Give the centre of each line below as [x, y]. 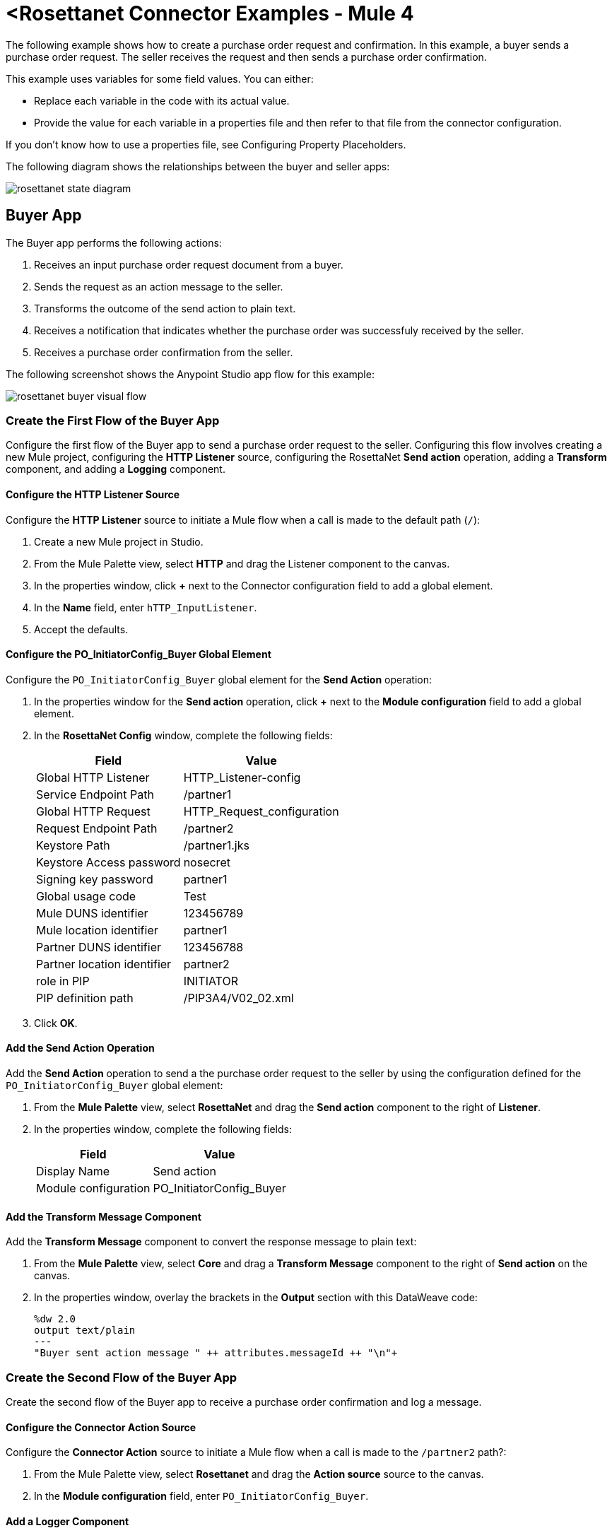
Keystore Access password [108, 862]
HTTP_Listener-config [242, 777]
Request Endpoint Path [97, 828]
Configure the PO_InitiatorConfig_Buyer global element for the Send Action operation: [219, 679]
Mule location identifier [97, 930]
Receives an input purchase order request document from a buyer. [189, 264]
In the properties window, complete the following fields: [163, 1129]
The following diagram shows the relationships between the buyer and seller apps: [198, 166]
